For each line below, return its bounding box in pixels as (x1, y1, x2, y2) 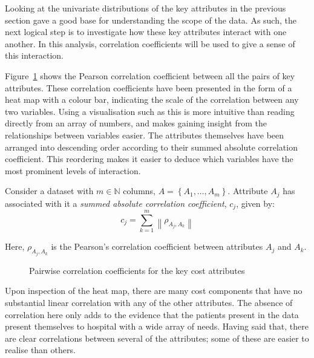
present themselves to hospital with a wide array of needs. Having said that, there (5, 320, 309, 333)
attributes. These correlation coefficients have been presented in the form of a (5, 81, 292, 94)
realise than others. (5, 343, 76, 356)
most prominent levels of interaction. (5, 164, 141, 177)
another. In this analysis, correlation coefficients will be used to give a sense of (5, 37, 295, 50)
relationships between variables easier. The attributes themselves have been (5, 128, 284, 141)
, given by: (236, 197, 275, 209)
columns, (123, 184, 155, 197)
